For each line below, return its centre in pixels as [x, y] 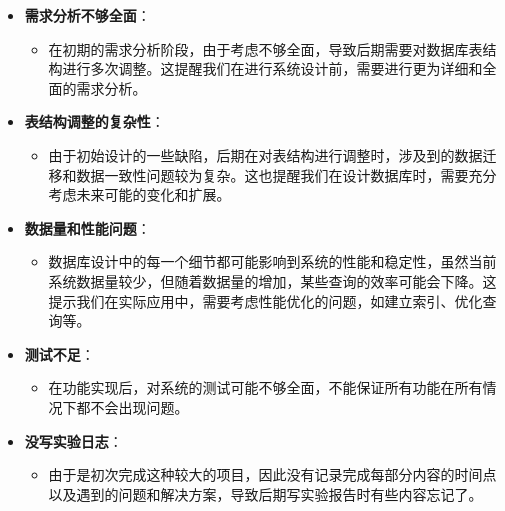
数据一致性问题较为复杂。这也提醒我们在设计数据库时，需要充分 [286, 174]
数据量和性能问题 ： [87, 227]
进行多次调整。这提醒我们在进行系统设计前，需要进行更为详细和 [272, 68]
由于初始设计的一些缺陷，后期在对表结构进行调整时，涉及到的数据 [265, 154]
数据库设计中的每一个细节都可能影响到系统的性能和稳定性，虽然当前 [272, 261]
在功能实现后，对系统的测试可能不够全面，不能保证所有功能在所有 [265, 387]
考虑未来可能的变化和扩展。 [139, 194]
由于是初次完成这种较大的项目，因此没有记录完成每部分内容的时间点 [272, 474]
